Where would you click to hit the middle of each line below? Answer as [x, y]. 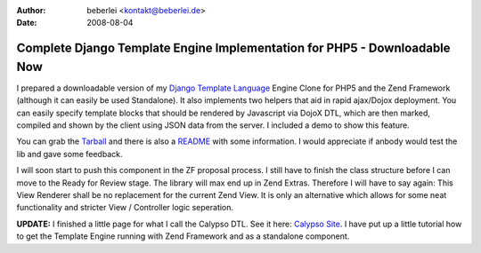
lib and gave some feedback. [69, 154]
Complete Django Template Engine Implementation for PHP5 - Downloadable [233, 48]
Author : [31, 10]
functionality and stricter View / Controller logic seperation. [125, 208]
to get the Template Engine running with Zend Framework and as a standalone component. [183, 236]
